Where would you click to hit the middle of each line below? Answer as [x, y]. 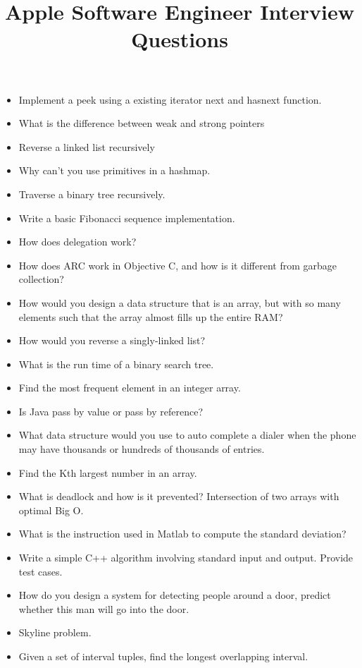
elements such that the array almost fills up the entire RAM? [151, 316]
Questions [180, 39]
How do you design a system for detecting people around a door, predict [175, 595]
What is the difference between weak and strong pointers [142, 123]
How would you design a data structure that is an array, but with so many [180, 302]
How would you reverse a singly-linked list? [112, 340]
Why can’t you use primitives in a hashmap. [114, 170]
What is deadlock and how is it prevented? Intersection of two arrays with [179, 496]
